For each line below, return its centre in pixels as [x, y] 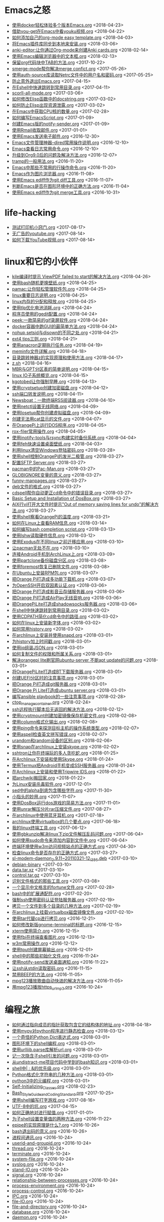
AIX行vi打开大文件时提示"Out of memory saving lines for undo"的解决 [83, 504]
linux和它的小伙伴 [41, 262]
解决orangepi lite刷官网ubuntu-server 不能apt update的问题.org [77, 660]
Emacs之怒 [28, 10]
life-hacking [30, 213]
